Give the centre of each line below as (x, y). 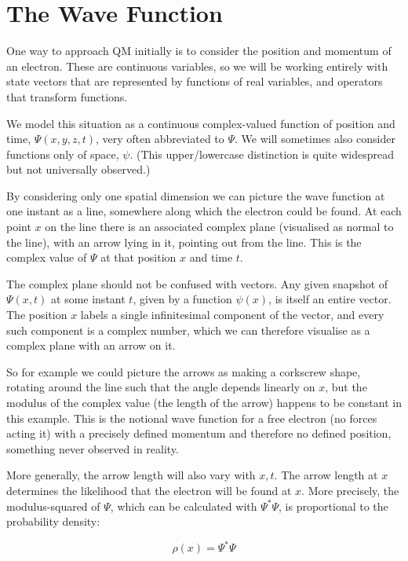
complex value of (47, 257)
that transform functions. (67, 96)
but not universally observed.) (78, 169)
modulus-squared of (53, 506)
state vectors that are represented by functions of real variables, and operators (195, 81)
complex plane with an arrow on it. (91, 345)
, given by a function (182, 299)
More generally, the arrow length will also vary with (131, 475)
